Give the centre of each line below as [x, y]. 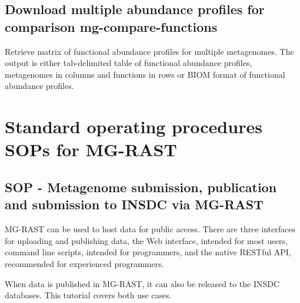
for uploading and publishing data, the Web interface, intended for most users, [146, 240]
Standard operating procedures [134, 126]
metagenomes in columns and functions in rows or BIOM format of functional [145, 74]
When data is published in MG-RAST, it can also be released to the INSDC [142, 283]
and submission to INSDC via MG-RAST [134, 204]
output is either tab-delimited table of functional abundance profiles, [129, 63]
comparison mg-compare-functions [111, 26]
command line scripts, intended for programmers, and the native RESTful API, [148, 252]
